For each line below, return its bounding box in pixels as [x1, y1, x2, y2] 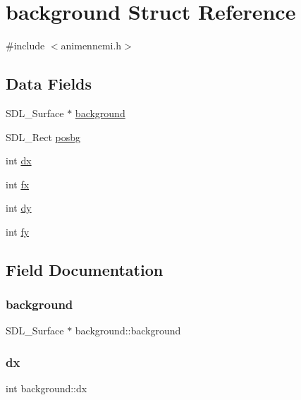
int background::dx [6, 381, 87, 396]
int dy [6, 200, 32, 215]
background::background [75, 323, 181, 338]
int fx [6, 176, 30, 191]
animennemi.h [61, 38, 122, 53]
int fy [6, 224, 30, 238]
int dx [6, 153, 32, 168]
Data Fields [6, 73, 92, 95]
